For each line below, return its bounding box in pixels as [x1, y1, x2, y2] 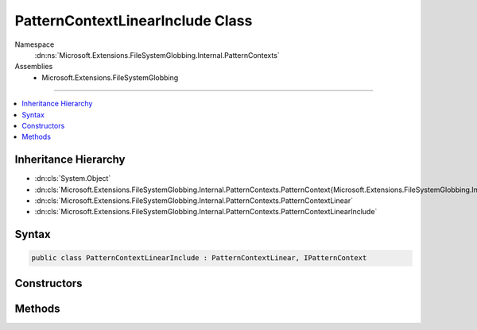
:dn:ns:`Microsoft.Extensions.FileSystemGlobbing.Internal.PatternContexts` [34, 50, 280, 59]
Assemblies [14, 62, 53, 71]
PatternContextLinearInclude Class [14, 12, 253, 29]
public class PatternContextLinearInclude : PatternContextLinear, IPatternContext [31, 254, 367, 263]
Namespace [14, 40, 55, 49]
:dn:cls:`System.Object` [34, 174, 111, 183]
